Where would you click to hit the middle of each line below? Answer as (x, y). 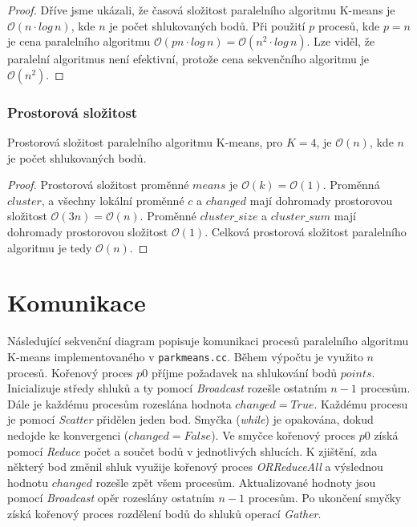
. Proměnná (351, 185)
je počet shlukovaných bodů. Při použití (207, 25)
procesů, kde (349, 25)
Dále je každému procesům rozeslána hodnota (119, 403)
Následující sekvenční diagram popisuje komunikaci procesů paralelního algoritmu (208, 341)
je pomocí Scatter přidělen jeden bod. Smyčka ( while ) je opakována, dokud (190, 419)
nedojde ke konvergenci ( (68, 434)
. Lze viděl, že (341, 41)
